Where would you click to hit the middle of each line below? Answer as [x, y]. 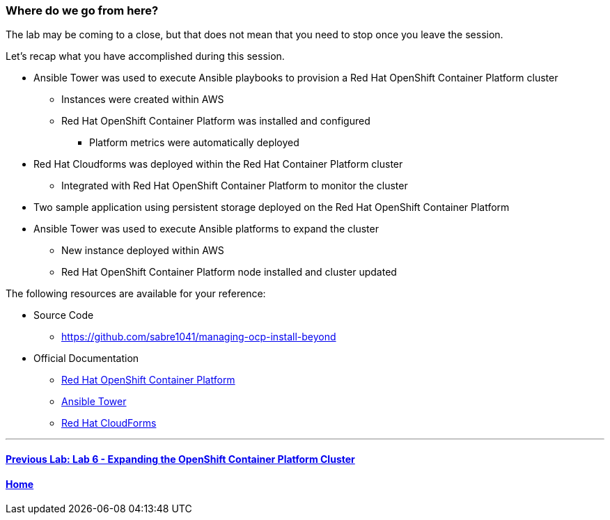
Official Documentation [86, 359]
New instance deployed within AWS [143, 251]
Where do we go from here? [82, 10]
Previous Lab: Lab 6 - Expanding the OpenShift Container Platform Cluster [180, 459]
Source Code [64, 315]
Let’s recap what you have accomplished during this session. [145, 56]
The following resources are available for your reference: [136, 294]
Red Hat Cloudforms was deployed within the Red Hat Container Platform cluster [218, 164]
